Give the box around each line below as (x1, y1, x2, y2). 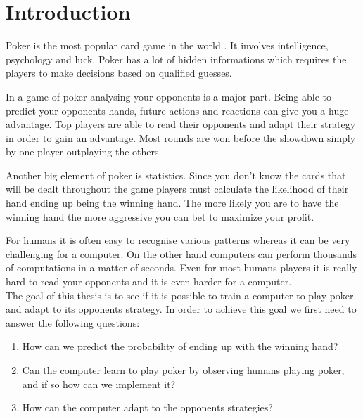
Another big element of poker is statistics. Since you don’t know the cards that (6, 167, 346, 182)
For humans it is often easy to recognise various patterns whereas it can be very (6, 233, 350, 247)
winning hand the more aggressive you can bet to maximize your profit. (6, 209, 314, 224)
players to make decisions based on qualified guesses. (6, 65, 232, 80)
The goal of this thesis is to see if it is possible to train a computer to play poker (6, 288, 354, 302)
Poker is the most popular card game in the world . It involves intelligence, (6, 38, 329, 53)
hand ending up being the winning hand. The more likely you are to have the (6, 195, 339, 210)
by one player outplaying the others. (6, 144, 162, 159)
